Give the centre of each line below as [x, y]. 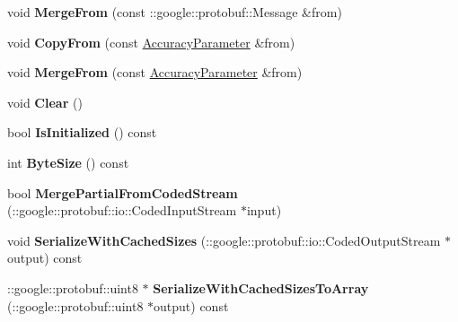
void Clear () [45, 102]
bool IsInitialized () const [82, 132]
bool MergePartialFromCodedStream [123, 192]
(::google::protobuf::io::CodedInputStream [122, 210]
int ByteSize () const [68, 162]
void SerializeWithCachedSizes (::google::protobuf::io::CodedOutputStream [224, 240]
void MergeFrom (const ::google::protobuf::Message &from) [175, 12]
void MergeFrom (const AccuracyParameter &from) [155, 72]
